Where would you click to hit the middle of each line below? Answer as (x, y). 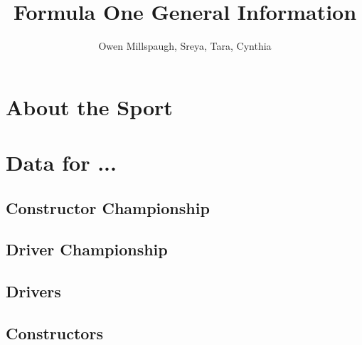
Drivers (33, 291)
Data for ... (61, 163)
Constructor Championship (108, 207)
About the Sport (89, 106)
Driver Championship (87, 249)
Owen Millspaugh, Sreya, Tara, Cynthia (185, 46)
